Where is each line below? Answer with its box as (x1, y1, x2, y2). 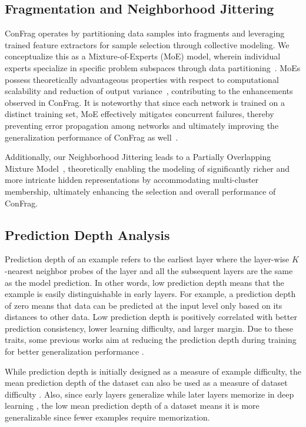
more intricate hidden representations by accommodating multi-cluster (5, 174, 259, 186)
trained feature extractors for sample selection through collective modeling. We (5, 38, 290, 51)
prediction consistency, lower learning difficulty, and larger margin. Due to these (5, 322, 293, 334)
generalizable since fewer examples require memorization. (5, 411, 210, 423)
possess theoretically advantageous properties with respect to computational (5, 73, 279, 85)
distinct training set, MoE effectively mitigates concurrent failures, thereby (5, 108, 274, 120)
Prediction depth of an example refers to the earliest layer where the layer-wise (5, 253, 290, 265)
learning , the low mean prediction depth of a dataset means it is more (5, 399, 260, 412)
